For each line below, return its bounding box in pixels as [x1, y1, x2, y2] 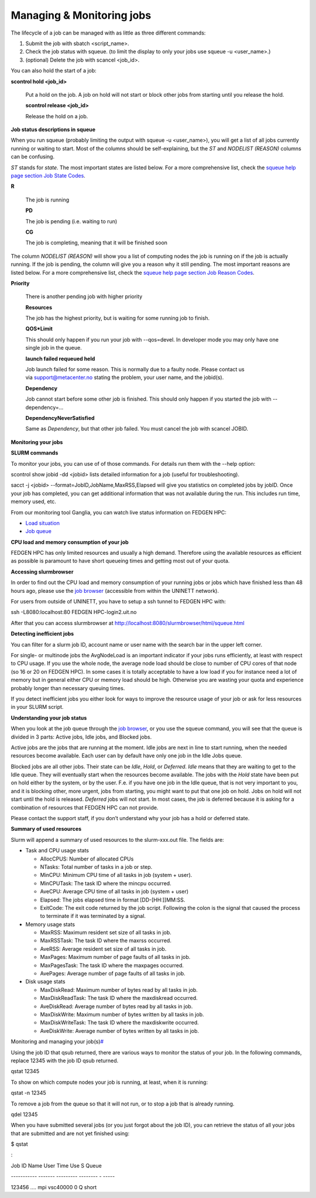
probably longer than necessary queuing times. [11, 684, 125, 691]
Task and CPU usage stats [25, 847, 89, 854]
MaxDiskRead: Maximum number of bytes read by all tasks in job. [40, 986, 198, 993]
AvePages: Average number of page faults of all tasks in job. [40, 970, 186, 977]
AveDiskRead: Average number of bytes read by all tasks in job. [40, 1002, 193, 1010]
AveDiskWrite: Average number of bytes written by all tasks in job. [40, 1027, 199, 1034]
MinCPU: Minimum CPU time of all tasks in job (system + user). [40, 872, 193, 879]
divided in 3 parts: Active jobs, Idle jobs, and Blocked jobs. [11, 733, 152, 740]
